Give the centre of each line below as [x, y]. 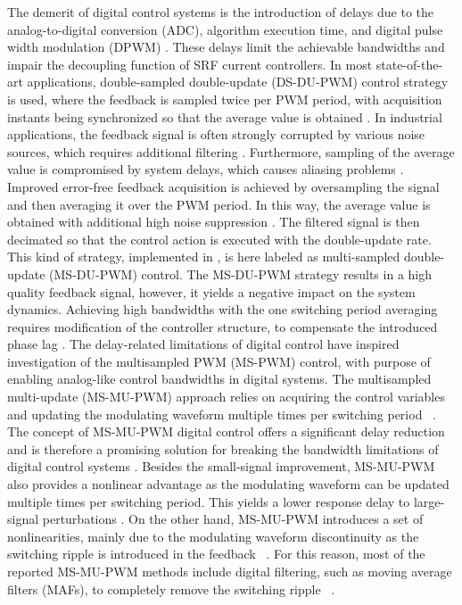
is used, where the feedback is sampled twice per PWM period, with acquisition [225, 99]
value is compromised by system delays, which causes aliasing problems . [206, 169]
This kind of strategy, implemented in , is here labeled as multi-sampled [204, 257]
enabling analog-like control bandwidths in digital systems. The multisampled [219, 379]
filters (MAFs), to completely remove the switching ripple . [171, 588]
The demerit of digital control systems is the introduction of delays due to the [221, 12]
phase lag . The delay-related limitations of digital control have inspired [203, 344]
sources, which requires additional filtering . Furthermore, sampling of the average [231, 151]
